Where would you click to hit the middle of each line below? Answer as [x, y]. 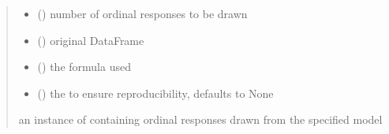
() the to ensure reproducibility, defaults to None [155, 93]
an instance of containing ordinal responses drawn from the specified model [200, 119]
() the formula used [84, 67]
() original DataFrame [91, 40]
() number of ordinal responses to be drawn [142, 13]
